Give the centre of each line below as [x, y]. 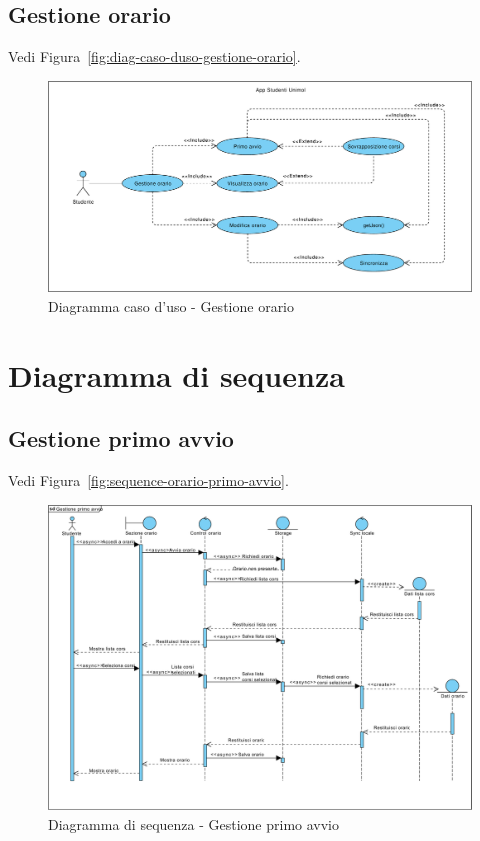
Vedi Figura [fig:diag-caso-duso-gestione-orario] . [154, 56]
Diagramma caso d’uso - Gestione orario [171, 305]
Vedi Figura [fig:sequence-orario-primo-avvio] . [148, 480]
